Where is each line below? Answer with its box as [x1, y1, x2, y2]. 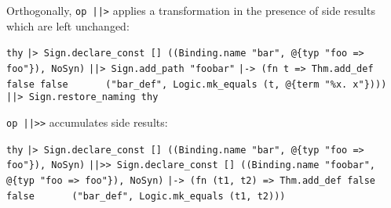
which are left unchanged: [6, 17, 130, 34]
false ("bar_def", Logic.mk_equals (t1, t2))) [6, 190, 286, 202]
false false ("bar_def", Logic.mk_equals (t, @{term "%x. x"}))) [6, 78, 387, 90]
